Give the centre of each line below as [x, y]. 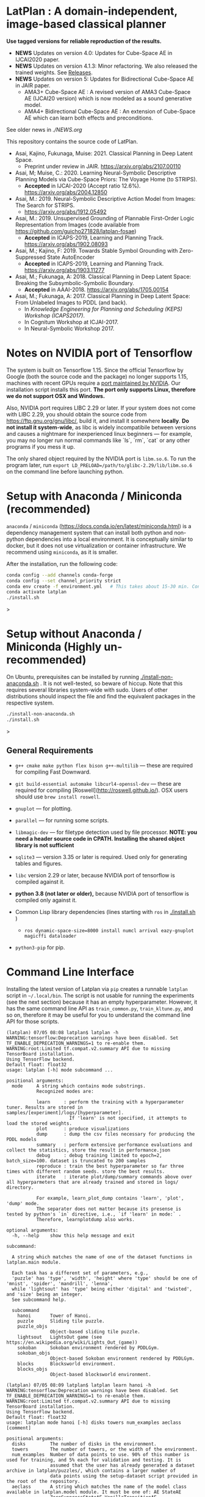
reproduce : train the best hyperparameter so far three [110, 1166]
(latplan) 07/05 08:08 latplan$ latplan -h [63, 1032]
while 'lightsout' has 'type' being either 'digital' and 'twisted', [102, 1289]
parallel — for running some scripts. [62, 820]
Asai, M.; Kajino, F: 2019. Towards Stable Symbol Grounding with [96, 250]
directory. [20, 1187]
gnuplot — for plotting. [43, 808]
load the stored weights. [39, 1123]
